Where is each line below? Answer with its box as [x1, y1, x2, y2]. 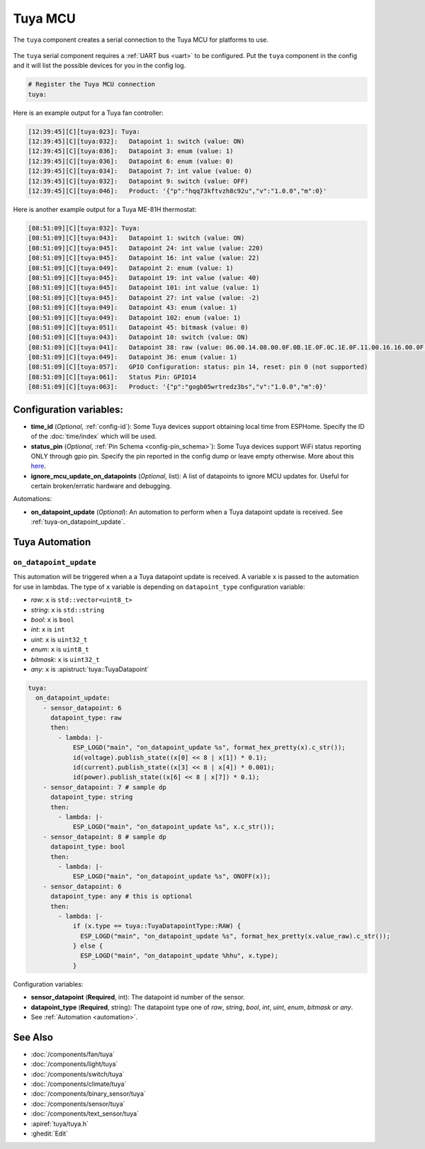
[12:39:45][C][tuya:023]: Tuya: [28, 128, 141, 135]
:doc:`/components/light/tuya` [30, 1060, 118, 1068]
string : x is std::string [30, 605, 105, 614]
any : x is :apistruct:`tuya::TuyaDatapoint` [30, 665, 149, 673]
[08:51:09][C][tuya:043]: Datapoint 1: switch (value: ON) [28, 234, 245, 242]
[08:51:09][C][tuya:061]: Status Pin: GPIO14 [28, 373, 196, 381]
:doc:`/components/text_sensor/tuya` [30, 1109, 140, 1118]
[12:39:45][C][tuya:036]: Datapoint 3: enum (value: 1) [28, 147, 234, 155]
